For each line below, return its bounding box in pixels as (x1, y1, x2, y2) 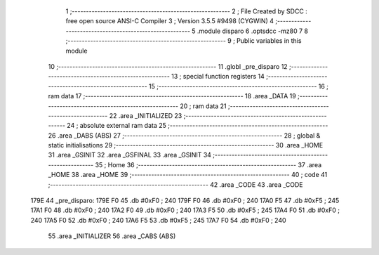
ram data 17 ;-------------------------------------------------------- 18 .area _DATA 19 (48, 92, 296, 100)
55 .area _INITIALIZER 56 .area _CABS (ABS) (48, 232, 176, 240)
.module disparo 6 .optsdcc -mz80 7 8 (197, 27, 309, 35)
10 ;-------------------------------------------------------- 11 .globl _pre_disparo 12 (48, 62, 288, 70)
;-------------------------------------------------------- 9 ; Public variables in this (65, 37, 302, 45)
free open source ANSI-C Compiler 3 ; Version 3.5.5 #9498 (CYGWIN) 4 (65, 17, 274, 25)
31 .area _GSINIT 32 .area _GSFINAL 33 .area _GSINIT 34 (48, 151, 212, 159)
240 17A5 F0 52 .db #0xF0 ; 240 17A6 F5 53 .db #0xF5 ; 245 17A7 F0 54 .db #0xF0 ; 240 (30, 216, 287, 224)
